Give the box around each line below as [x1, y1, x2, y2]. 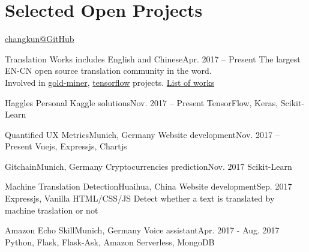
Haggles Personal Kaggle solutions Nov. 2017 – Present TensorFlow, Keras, [5, 96, 278, 109]
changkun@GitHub [5, 32, 74, 45]
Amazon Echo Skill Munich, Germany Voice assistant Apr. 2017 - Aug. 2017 [5, 224, 280, 236]
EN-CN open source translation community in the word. [5, 64, 212, 77]
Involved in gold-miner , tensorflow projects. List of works [5, 76, 215, 88]
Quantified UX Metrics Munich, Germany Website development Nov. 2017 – [5, 128, 280, 140]
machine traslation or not [5, 203, 98, 216]
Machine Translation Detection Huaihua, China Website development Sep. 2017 [5, 180, 292, 193]
